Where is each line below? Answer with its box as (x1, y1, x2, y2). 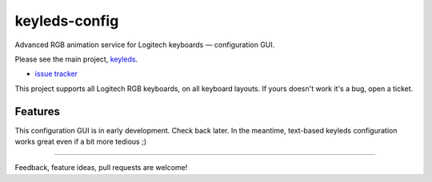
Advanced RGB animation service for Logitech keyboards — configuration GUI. (14, 40, 275, 49)
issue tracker (34, 69, 78, 79)
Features (14, 105, 60, 118)
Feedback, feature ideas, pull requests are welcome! (14, 163, 188, 172)
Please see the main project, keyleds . (14, 54, 138, 64)
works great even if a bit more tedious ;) (14, 136, 147, 147)
